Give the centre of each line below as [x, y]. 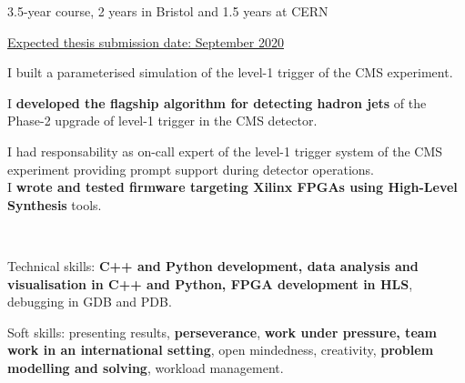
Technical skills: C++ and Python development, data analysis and [213, 265]
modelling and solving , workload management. [146, 367]
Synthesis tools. [55, 204]
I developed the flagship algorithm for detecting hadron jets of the [217, 102]
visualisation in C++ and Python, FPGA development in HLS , [210, 283]
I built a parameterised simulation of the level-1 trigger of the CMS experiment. [230, 72]
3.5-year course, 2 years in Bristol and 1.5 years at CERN [168, 11]
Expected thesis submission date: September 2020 [146, 41]
